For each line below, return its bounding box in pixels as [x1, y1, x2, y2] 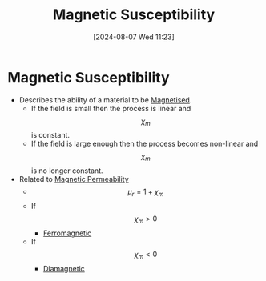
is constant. [30, 130, 70, 140]
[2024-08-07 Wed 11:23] [92, 32, 175, 42]
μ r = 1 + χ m [127, 187, 164, 199]
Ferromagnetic [42, 228, 92, 238]
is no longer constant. [30, 166, 103, 175]
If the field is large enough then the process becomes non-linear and [30, 138, 259, 149]
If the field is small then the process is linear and [30, 103, 191, 113]
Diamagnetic [42, 263, 85, 273]
